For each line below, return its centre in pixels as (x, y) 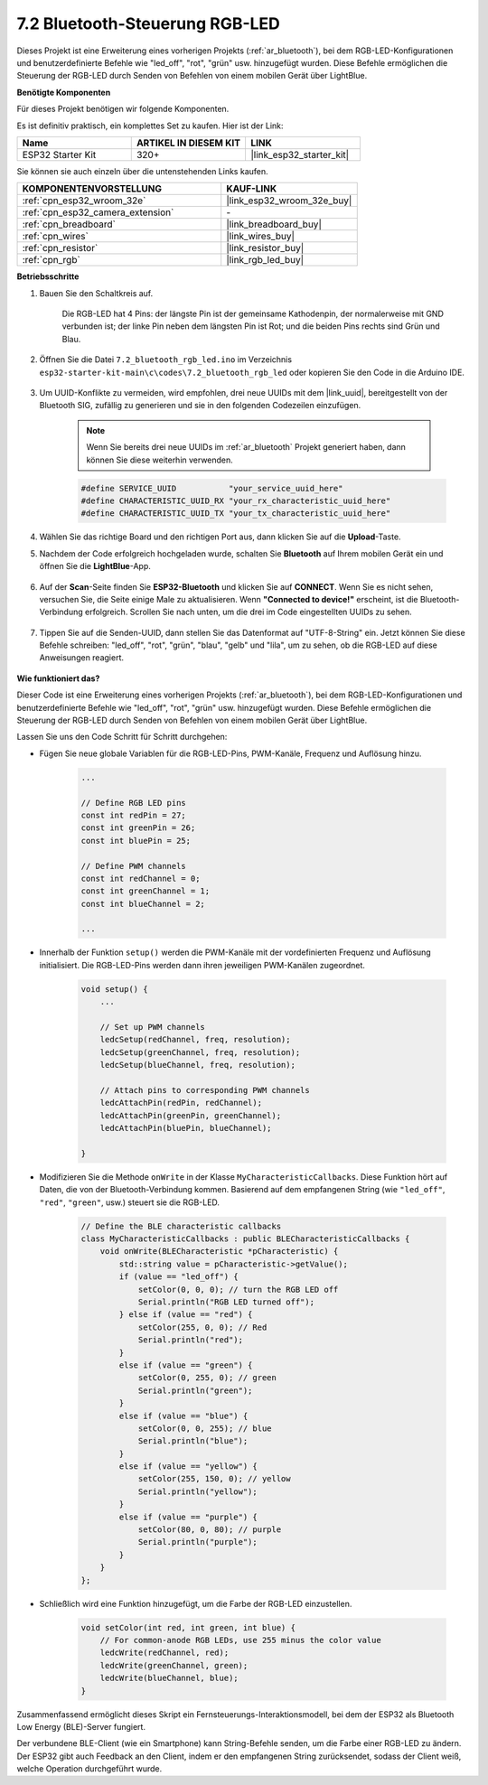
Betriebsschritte (48, 276)
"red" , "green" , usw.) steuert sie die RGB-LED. (130, 1202)
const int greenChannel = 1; (145, 891)
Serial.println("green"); (195, 1390)
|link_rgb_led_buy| (265, 260)
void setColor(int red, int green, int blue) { (188, 1627)
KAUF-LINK (252, 189)
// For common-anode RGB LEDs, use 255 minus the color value (240, 1640)
